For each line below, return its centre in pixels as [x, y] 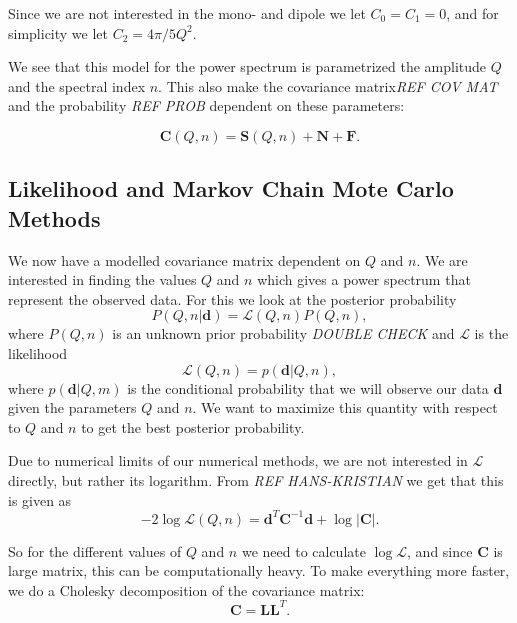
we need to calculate [303, 550]
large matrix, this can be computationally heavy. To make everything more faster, [259, 570]
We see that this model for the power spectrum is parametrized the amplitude [247, 66]
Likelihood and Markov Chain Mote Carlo [231, 188]
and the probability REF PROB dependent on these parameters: [206, 105]
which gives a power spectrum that [364, 279]
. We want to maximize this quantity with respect [345, 407]
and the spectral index [77, 85]
